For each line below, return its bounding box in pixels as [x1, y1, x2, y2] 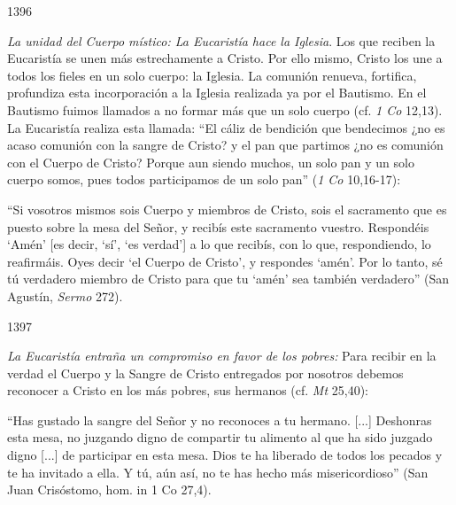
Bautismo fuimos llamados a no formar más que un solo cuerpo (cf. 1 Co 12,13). [7, 100, 443, 119]
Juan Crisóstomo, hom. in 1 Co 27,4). [7, 480, 212, 499]
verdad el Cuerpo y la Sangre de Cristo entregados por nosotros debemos [7, 363, 404, 382]
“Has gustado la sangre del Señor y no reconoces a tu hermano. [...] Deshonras [7, 410, 432, 429]
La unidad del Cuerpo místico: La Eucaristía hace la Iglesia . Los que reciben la [7, 31, 436, 50]
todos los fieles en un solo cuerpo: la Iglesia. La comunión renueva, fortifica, [7, 66, 417, 84]
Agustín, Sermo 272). [7, 286, 123, 305]
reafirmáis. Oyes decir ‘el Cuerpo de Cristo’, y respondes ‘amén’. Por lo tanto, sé [7, 252, 443, 270]
